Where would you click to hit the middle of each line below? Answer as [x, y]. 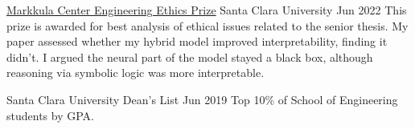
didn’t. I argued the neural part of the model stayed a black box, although [190, 56]
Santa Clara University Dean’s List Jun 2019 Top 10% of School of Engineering [202, 99]
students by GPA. [50, 115]
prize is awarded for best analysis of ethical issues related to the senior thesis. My [207, 25]
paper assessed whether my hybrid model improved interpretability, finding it [197, 41]
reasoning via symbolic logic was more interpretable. [136, 73]
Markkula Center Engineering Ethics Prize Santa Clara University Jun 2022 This [207, 10]
